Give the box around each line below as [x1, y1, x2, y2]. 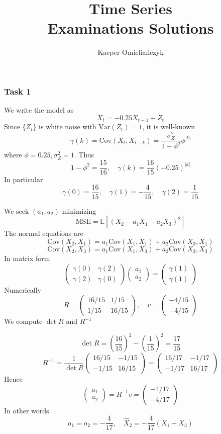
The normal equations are [4, 228, 83, 238]
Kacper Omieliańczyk [97, 47, 164, 57]
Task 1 [4, 84, 31, 97]
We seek [4, 205, 29, 216]
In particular [4, 174, 43, 185]
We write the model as [4, 105, 74, 115]
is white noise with [39, 121, 96, 132]
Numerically [4, 284, 41, 295]
